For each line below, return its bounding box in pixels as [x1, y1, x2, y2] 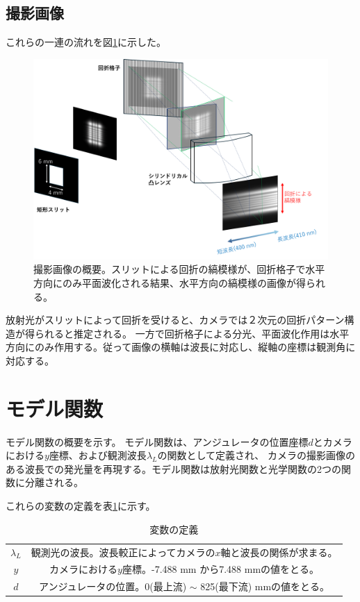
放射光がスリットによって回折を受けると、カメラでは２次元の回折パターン [6, 312, 345, 327]
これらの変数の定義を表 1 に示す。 [6, 499, 156, 513]
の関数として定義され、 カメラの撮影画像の [157, 448, 355, 462]
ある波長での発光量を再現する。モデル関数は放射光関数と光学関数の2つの [6, 461, 341, 476]
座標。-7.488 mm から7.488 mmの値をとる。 [122, 562, 320, 576]
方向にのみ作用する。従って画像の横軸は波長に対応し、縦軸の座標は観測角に [6, 340, 356, 354]
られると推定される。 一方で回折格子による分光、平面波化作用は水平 [34, 326, 350, 340]
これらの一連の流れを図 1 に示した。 [6, 35, 166, 49]
